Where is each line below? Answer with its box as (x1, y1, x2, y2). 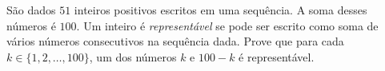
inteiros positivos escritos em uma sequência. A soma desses (74, 2, 367, 18)
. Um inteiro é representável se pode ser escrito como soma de (76, 17, 379, 34)
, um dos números (89, 48, 177, 65)
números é (6, 17, 56, 34)
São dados (6, 2, 56, 18)
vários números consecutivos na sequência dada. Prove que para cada (6, 33, 344, 49)
